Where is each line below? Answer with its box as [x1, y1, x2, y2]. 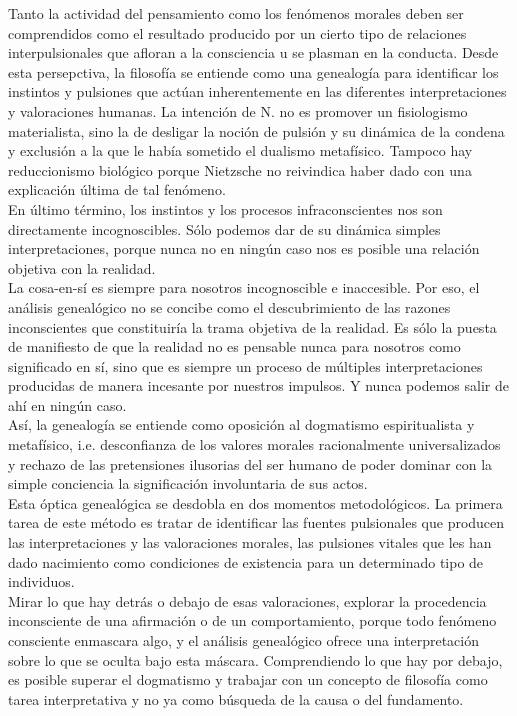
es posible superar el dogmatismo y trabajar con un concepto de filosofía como [8, 669, 488, 690]
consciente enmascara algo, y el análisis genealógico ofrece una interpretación [8, 630, 479, 650]
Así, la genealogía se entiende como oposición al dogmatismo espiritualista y [8, 414, 475, 435]
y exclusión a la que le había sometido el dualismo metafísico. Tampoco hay [8, 140, 473, 161]
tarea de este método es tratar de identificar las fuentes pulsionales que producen [8, 512, 505, 533]
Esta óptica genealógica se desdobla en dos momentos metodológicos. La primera [8, 492, 503, 513]
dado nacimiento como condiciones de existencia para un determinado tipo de [8, 551, 484, 572]
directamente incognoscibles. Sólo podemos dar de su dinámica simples [8, 218, 441, 239]
